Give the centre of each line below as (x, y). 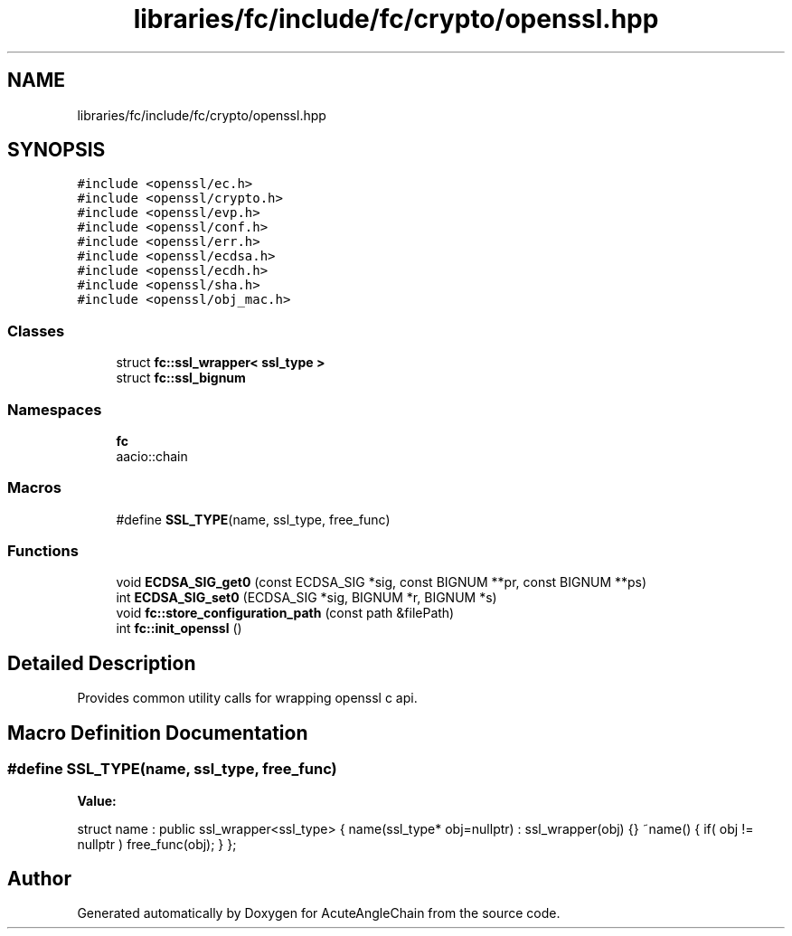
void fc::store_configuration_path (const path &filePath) (285, 613)
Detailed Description (102, 663)
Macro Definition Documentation (158, 733)
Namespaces (55, 409)
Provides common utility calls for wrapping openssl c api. (247, 698)
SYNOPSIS (57, 150)
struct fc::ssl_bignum (181, 378)
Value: (97, 800)
